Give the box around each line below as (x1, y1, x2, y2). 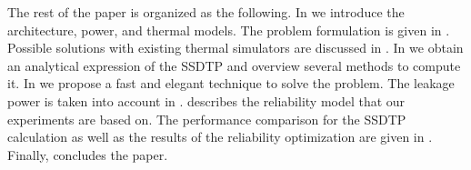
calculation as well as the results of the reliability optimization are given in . (7, 127, 433, 146)
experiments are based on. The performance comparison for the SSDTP (7, 109, 406, 128)
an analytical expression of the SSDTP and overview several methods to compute (7, 55, 461, 75)
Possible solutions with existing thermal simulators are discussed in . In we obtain (7, 38, 464, 57)
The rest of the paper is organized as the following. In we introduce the (7, 3, 405, 21)
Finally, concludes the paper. (7, 145, 168, 164)
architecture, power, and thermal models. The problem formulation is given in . (7, 20, 450, 39)
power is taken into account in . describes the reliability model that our (7, 91, 406, 110)
